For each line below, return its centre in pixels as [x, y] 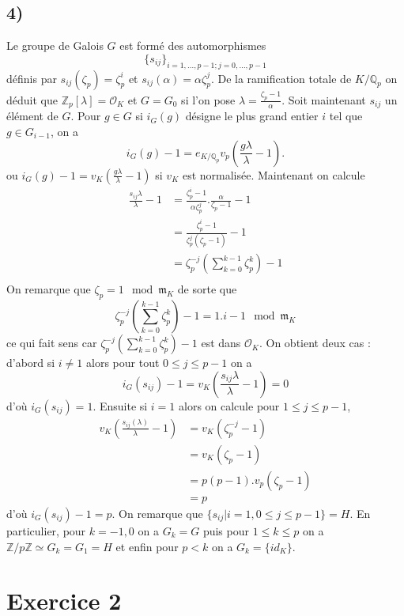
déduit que [32, 99]
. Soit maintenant [324, 99]
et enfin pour [147, 546]
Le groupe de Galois [55, 45]
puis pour [226, 530]
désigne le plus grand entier [252, 116]
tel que [346, 116]
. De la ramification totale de [281, 78]
